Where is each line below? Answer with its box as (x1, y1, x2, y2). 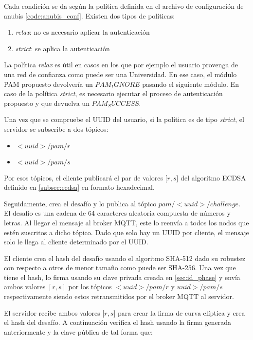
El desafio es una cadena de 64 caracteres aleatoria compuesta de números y (4, 208, 231, 218)
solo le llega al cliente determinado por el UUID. (4, 237, 148, 247)
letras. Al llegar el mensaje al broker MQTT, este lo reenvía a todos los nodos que (4, 217, 249, 227)
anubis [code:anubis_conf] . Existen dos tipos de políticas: (4, 10, 175, 20)
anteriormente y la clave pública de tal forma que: (4, 326, 153, 337)
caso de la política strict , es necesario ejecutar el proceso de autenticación (4, 88, 223, 99)
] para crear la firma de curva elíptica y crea (113, 307, 245, 318)
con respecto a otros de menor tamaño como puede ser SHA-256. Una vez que (4, 262, 236, 273)
